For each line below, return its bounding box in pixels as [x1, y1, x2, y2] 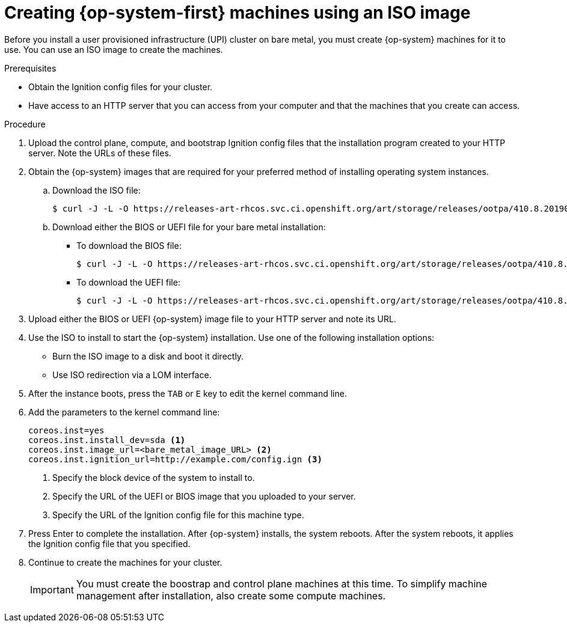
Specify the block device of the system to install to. [52, 472, 255, 483]
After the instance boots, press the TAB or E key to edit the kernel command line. [28, 388, 347, 399]
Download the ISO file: [52, 185, 141, 195]
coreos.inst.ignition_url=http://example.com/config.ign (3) [28, 454, 322, 464]
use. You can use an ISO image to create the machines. [4, 44, 223, 55]
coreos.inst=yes [28, 425, 105, 435]
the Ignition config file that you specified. [28, 538, 191, 549]
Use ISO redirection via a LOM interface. [52, 369, 212, 380]
